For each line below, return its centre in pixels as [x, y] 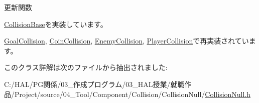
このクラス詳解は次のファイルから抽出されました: [86, 67]
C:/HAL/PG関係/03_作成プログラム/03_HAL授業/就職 [94, 84]
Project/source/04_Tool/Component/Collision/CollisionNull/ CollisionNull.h [133, 94]
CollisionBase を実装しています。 [56, 24]
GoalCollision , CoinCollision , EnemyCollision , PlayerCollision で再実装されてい [126, 41]
